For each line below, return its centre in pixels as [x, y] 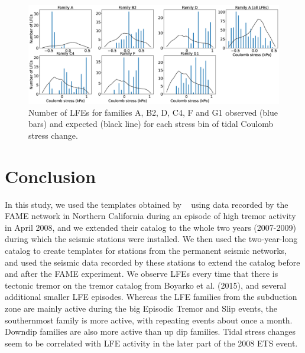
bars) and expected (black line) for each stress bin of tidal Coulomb [151, 124]
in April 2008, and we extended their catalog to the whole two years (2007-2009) [150, 227]
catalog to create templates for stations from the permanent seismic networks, [146, 250]
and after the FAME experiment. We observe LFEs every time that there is [142, 274]
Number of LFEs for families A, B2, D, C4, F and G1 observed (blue [153, 112]
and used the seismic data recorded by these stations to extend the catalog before [152, 262]
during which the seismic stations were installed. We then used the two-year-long [151, 239]
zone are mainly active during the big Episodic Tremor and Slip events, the [141, 308]
